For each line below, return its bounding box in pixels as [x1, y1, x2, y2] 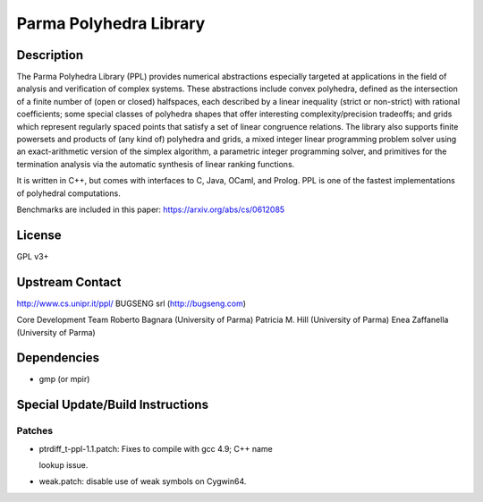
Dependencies [16, 350, 100, 366]
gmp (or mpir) [38, 374, 90, 385]
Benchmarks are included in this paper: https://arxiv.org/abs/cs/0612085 [16, 204, 285, 215]
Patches [16, 425, 54, 438]
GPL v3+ [16, 251, 49, 261]
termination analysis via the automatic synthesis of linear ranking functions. [16, 158, 295, 169]
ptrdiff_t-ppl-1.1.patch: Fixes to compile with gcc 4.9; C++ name [38, 443, 273, 454]
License [16, 227, 62, 242]
